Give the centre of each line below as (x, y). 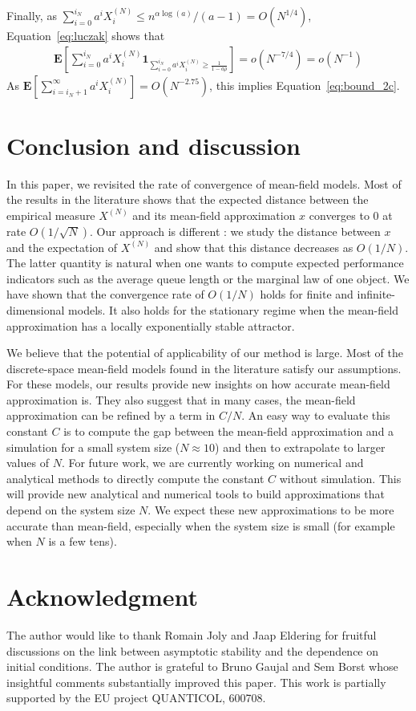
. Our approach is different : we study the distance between (235, 231)
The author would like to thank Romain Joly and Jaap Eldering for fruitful (192, 634)
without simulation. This (340, 478)
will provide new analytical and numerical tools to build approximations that (196, 494)
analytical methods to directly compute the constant (135, 478)
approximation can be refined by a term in (111, 415)
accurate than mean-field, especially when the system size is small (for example (201, 525)
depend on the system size (71, 510)
